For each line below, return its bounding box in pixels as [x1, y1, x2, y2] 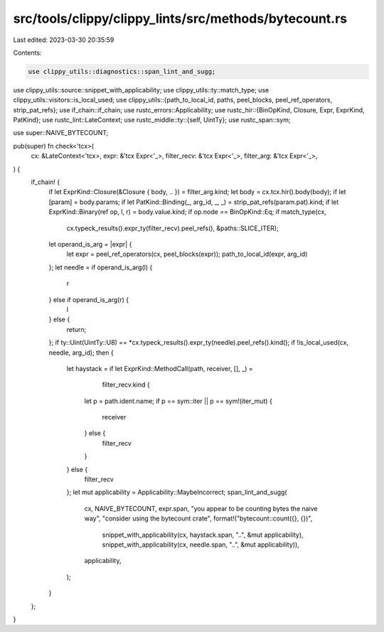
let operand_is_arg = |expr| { [48, 240, 132, 248]
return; [66, 325, 87, 333]
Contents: [13, 48, 42, 57]
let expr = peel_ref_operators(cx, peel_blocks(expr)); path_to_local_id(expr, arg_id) [66, 250, 308, 259]
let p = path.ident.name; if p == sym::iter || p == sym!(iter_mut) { [84, 397, 273, 405]
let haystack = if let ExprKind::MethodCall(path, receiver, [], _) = [66, 364, 253, 373]
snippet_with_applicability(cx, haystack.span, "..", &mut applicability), [102, 530, 304, 539]
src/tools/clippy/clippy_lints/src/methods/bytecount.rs [13, 11, 348, 26]
